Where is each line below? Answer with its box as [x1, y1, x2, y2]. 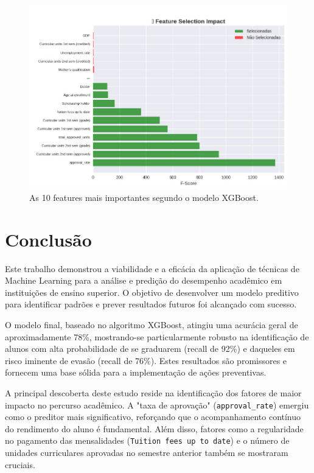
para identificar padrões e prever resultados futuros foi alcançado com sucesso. [5, 298, 297, 310]
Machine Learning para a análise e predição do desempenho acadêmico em [5, 274, 282, 287]
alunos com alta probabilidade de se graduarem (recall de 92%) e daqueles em [5, 342, 295, 355]
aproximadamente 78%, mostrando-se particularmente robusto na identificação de [5, 330, 309, 343]
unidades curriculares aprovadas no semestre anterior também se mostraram [5, 446, 288, 459]
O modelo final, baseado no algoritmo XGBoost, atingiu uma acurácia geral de [5, 318, 298, 331]
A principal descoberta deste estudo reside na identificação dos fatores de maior [5, 386, 302, 399]
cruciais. [5, 458, 35, 471]
